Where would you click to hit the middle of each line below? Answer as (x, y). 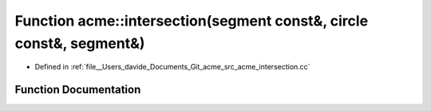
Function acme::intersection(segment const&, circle (192, 21)
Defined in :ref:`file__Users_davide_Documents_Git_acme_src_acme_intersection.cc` (172, 67)
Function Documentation (78, 90)
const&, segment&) (80, 43)
